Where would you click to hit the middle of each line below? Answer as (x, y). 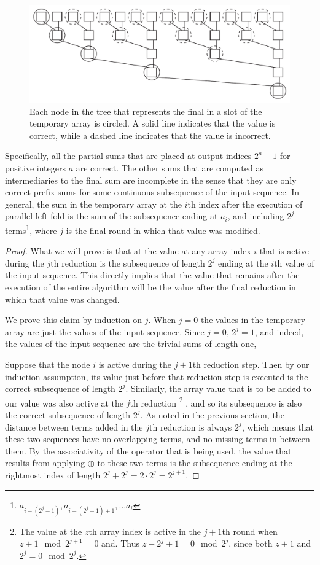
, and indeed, (279, 331)
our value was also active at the (64, 403)
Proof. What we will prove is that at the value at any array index (128, 251)
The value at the (51, 531)
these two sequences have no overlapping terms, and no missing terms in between (158, 439)
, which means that (278, 427)
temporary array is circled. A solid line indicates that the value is (153, 123)
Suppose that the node (48, 364)
